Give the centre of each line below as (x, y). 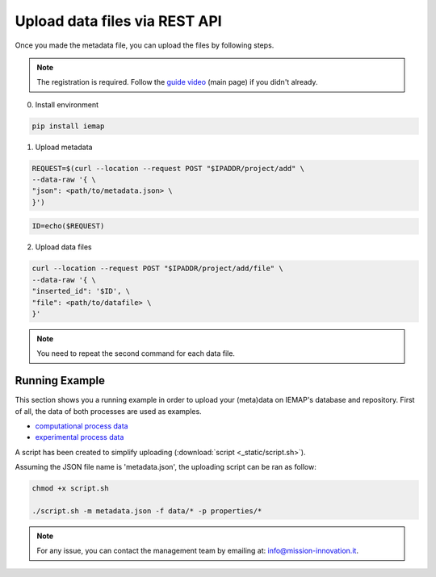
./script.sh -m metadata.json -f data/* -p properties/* (147, 511)
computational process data (82, 426)
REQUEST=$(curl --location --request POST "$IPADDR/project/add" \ (168, 168)
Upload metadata (64, 147)
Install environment (67, 104)
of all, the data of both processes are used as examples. (108, 411)
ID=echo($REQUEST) (68, 226)
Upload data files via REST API (118, 21)
